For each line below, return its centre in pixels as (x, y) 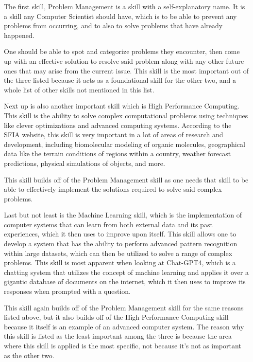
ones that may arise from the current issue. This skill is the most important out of (126, 70)
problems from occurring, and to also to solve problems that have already (113, 26)
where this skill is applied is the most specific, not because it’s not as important (123, 345)
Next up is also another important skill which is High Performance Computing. (122, 106)
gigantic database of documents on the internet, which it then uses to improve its (125, 281)
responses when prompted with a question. (67, 291)
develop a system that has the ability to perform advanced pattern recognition (121, 244)
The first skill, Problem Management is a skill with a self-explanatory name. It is (125, 6)
